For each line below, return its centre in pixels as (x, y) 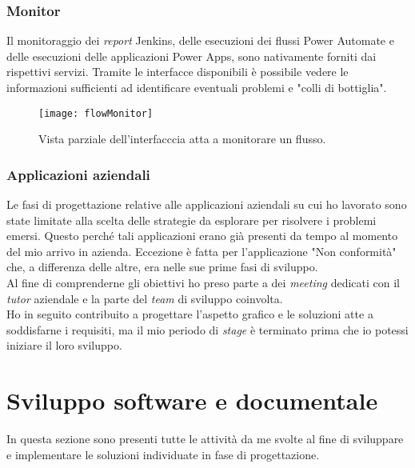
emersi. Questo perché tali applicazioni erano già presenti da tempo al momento (202, 236)
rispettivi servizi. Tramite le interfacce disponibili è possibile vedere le (178, 72)
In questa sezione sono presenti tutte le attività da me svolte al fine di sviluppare (205, 439)
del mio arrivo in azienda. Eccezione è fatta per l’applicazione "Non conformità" (202, 251)
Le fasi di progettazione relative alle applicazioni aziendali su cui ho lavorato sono (207, 204)
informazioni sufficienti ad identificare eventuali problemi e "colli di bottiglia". (197, 87)
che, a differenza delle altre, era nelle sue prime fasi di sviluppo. (162, 267)
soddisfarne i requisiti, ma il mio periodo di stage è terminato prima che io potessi (207, 329)
